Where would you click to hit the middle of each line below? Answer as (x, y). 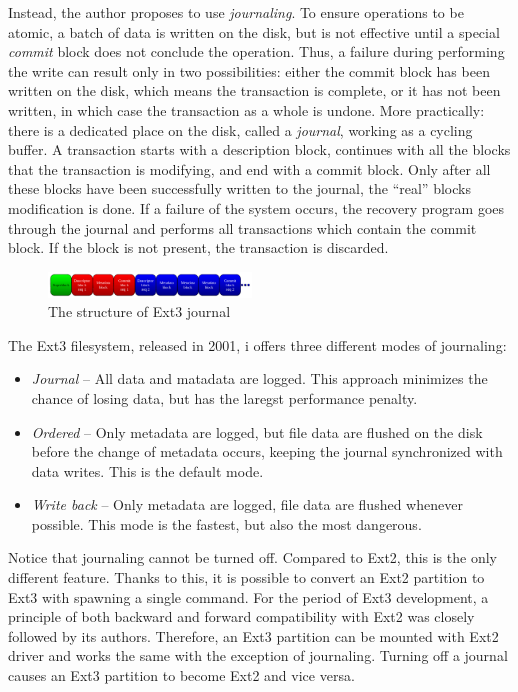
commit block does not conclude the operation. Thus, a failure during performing (256, 51)
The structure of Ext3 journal (139, 311)
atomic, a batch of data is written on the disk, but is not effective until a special (254, 31)
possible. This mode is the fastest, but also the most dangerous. (226, 523)
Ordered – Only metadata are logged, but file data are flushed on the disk (257, 431)
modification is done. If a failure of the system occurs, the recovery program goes (256, 207)
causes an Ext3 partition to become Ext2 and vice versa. (181, 675)
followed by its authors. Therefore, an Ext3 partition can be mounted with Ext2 (253, 635)
